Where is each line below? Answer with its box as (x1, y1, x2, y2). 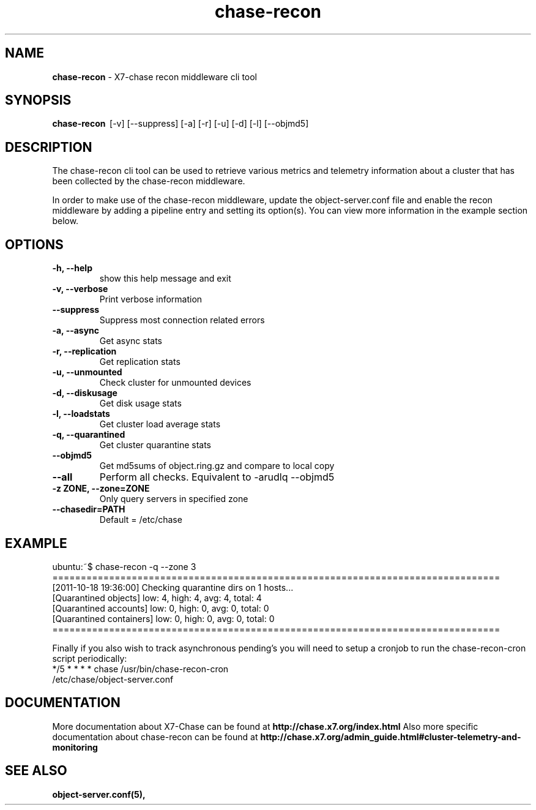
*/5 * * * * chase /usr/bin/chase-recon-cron (52, 663, 229, 674)
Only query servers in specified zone (99, 493, 248, 504)
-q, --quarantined (52, 429, 125, 440)
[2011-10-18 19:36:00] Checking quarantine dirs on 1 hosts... (52, 582, 294, 593)
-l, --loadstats (52, 408, 110, 419)
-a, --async (52, 325, 100, 336)
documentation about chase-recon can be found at (52, 731, 258, 742)
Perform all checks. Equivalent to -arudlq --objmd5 (99, 471, 335, 484)
